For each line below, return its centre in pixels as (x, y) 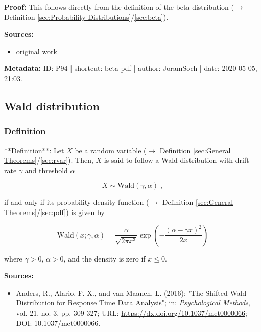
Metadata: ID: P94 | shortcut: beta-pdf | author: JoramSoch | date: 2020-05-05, (131, 68)
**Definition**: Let (34, 150)
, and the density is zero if (104, 258)
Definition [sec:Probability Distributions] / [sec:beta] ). (86, 17)
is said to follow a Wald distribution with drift (176, 160)
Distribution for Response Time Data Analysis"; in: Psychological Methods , (133, 303)
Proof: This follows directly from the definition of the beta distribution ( (119, 7)
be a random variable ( (111, 150)
